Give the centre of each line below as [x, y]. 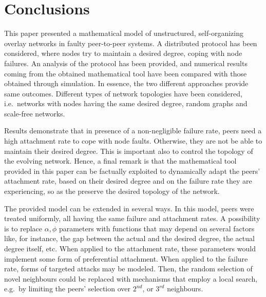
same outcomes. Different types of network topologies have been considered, [123, 93]
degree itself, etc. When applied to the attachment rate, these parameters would [130, 248]
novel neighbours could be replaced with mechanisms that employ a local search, [131, 278]
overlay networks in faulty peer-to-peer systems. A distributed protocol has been [131, 43]
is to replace [23, 228]
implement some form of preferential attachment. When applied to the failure [126, 258]
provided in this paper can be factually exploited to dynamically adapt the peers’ [132, 171]
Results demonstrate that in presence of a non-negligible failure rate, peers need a [133, 131]
